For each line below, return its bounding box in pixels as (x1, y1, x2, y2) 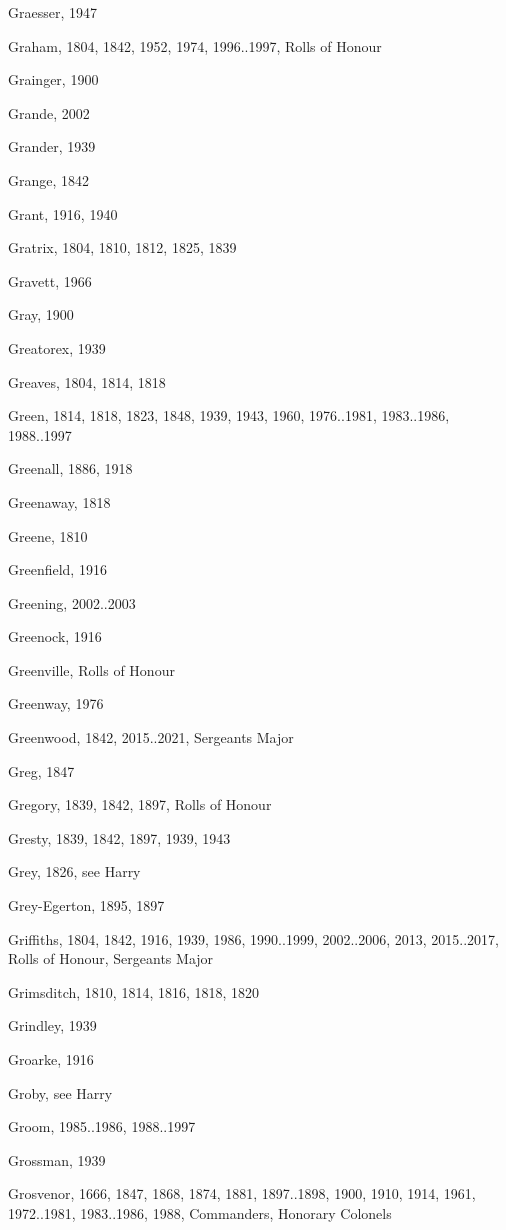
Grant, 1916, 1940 (8, 203, 118, 224)
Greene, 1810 (8, 525, 88, 546)
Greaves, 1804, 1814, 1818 (8, 371, 166, 392)
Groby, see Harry (8, 1082, 113, 1103)
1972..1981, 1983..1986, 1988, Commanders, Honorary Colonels (8, 1202, 392, 1223)
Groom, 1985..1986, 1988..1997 (8, 1116, 196, 1137)
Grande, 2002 (8, 102, 90, 123)
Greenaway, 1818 (8, 491, 111, 512)
